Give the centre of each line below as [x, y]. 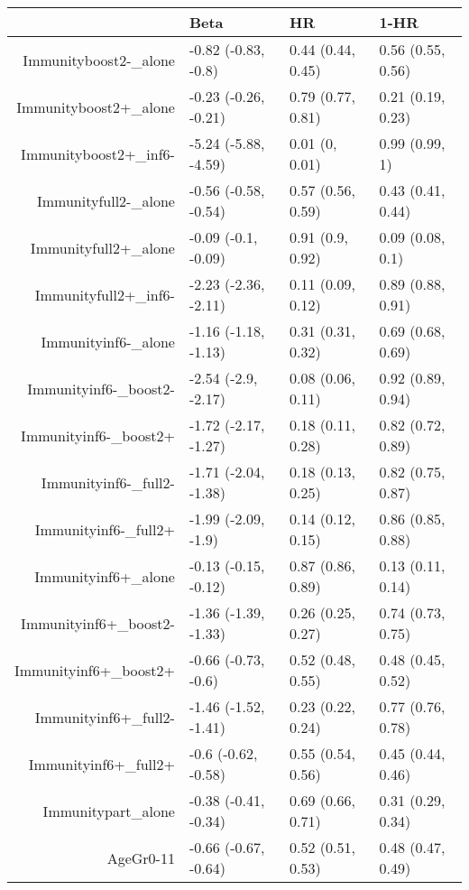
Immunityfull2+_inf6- [105, 294]
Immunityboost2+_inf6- [98, 153]
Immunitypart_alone [109, 811]
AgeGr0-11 [141, 858]
